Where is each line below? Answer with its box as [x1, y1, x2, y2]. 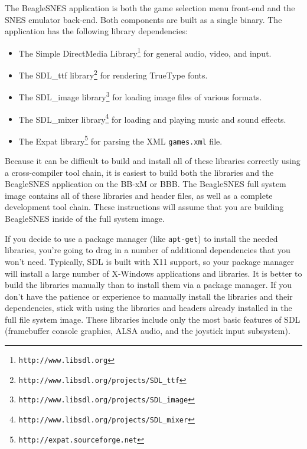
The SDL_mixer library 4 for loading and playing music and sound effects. [18, 111, 286, 125]
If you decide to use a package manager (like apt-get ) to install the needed [5, 232, 278, 244]
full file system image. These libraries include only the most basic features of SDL [5, 313, 301, 325]
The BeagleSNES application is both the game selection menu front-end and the [5, 2, 295, 14]
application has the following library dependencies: [5, 25, 188, 37]
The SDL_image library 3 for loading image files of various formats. [18, 89, 262, 103]
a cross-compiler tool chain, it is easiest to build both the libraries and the [5, 166, 274, 178]
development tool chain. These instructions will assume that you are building [5, 201, 284, 213]
